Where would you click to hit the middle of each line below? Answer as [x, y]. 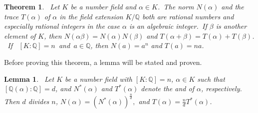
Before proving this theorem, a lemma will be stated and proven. [103, 62]
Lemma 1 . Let [29, 79]
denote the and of [167, 88]
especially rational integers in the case [62, 26]
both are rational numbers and [188, 16]
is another [231, 26]
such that [211, 79]
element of [20, 35]
